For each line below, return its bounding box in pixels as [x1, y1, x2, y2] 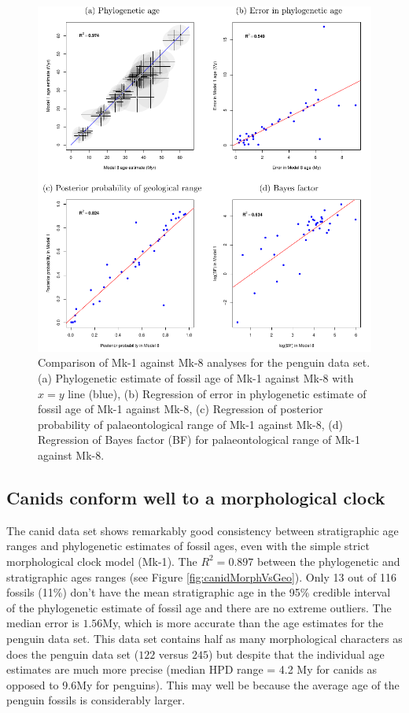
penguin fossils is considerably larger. [6, 692, 186, 708]
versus [158, 645, 189, 662]
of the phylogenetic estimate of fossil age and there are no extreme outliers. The [6, 599, 392, 615]
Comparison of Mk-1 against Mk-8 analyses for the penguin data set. [38, 354, 370, 371]
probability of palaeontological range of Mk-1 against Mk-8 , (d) [38, 416, 343, 432]
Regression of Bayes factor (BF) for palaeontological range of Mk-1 [38, 431, 360, 448]
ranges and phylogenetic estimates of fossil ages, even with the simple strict [6, 538, 370, 554]
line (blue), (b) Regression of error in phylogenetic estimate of [68, 385, 367, 401]
